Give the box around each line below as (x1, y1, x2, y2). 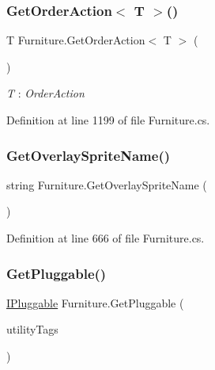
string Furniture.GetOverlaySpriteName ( (6, 176, 207, 193)
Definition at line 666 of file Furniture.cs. (6, 230, 205, 246)
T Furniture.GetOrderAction (6, 32, 145, 48)
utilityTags (6, 321, 58, 338)
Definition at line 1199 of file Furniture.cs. (6, 112, 210, 128)
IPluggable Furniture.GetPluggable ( (6, 294, 184, 311)
